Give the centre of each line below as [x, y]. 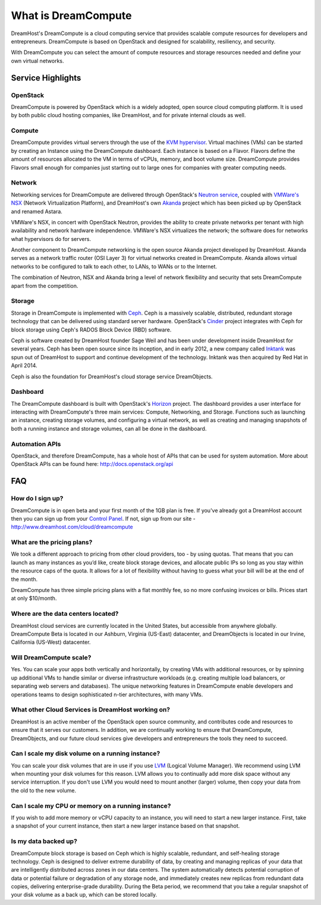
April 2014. [24, 365]
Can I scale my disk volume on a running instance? [86, 754]
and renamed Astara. [37, 211]
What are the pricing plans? [52, 543]
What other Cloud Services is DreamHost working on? [91, 710]
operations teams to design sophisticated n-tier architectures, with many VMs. [107, 694]
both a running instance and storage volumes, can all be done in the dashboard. [109, 428]
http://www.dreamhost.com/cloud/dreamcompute [72, 527]
